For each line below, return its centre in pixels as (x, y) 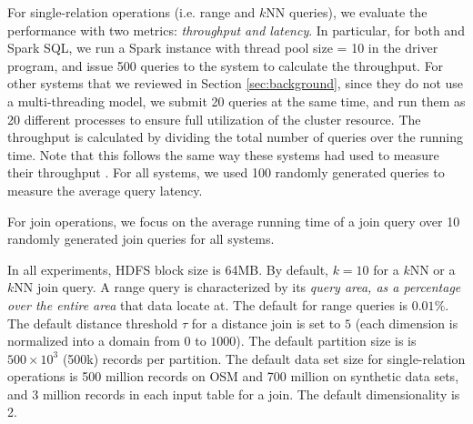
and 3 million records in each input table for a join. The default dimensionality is (234, 394)
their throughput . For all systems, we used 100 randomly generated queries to (226, 172)
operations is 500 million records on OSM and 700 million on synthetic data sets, (233, 376)
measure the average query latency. (105, 190)
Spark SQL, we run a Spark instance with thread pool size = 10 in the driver (223, 48)
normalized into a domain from (94, 341)
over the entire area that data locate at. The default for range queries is (208, 304)
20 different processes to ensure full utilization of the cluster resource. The (214, 119)
